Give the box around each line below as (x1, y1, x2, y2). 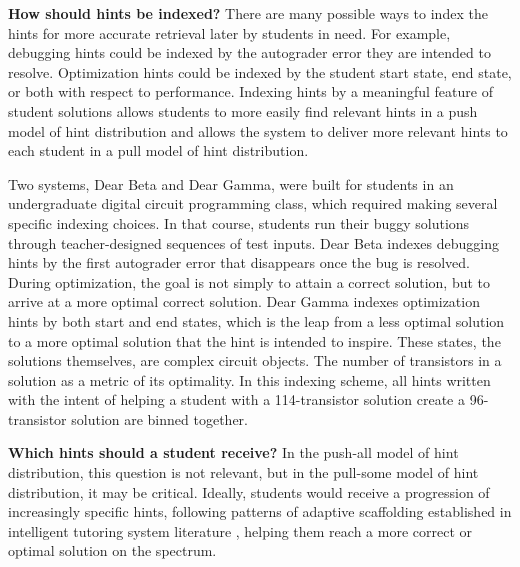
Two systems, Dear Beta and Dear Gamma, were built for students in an (8, 173, 454, 194)
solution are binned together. (71, 408, 248, 429)
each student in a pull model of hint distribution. (8, 140, 309, 161)
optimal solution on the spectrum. (8, 540, 217, 561)
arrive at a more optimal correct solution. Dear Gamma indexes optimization (8, 291, 480, 312)
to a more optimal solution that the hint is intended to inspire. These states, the (8, 330, 501, 351)
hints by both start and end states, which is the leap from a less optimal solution (8, 310, 505, 331)
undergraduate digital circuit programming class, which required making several (8, 193, 498, 214)
